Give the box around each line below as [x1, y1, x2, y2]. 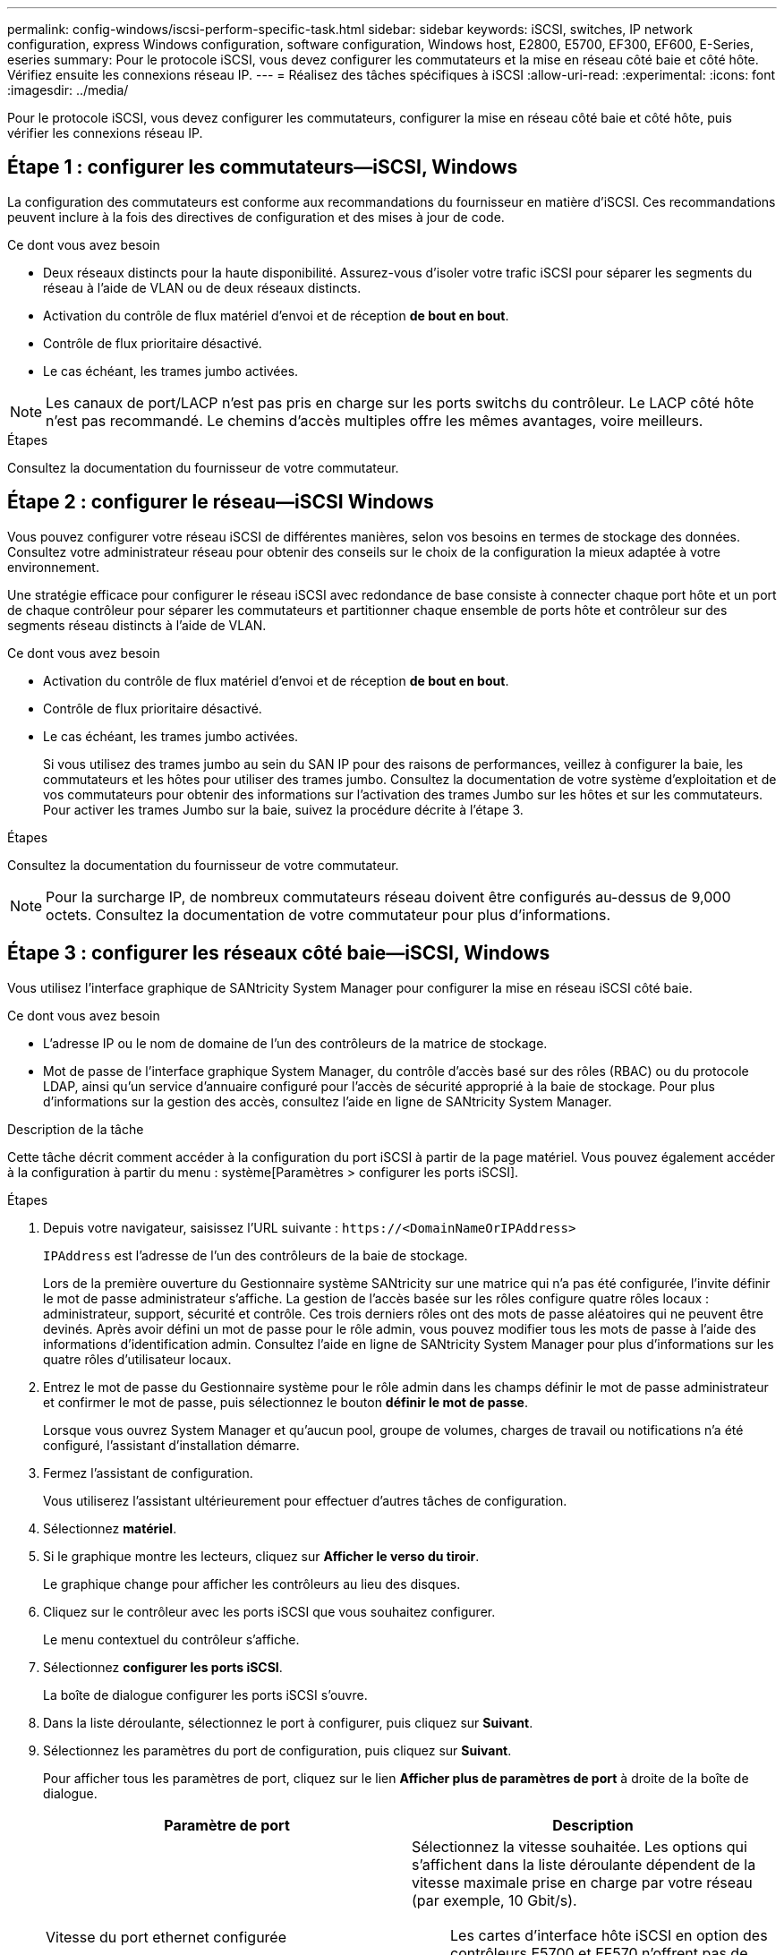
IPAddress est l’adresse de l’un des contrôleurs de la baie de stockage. [43, 1247, 468, 1263]
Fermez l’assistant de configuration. [43, 1464, 253, 1481]
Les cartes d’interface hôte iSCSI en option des [450, 1925, 768, 1944]
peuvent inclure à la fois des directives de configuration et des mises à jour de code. [7, 209, 505, 225]
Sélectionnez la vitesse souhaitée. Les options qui [412, 1837, 747, 1856]
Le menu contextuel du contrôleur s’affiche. [43, 1631, 300, 1647]
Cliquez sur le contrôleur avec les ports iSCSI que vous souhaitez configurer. [43, 1603, 496, 1619]
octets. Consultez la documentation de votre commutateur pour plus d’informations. [46, 905, 611, 924]
